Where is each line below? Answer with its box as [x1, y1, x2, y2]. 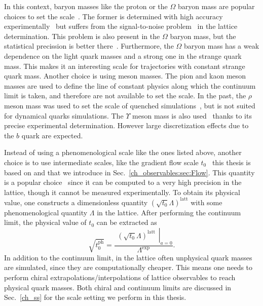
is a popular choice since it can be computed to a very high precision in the [4, 177, 242, 187]
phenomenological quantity [4, 207, 88, 217]
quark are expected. [21, 130, 83, 140]
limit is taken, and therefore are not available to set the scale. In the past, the [4, 90, 246, 101]
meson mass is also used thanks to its [132, 110, 252, 121]
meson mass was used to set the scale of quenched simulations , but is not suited [4, 100, 255, 110]
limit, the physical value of [4, 217, 87, 227]
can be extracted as [96, 217, 157, 227]
